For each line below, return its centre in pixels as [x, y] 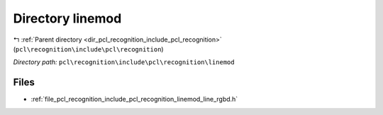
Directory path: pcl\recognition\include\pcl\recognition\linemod [124, 62]
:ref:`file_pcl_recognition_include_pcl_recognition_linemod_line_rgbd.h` [134, 99]
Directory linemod [67, 18]
